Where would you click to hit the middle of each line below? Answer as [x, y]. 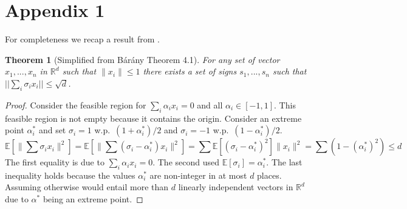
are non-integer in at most [198, 175]
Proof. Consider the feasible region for [76, 104]
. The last [284, 162]
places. [269, 175]
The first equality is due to [55, 162]
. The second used [186, 162]
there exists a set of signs [190, 71]
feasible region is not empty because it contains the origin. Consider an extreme [153, 118]
